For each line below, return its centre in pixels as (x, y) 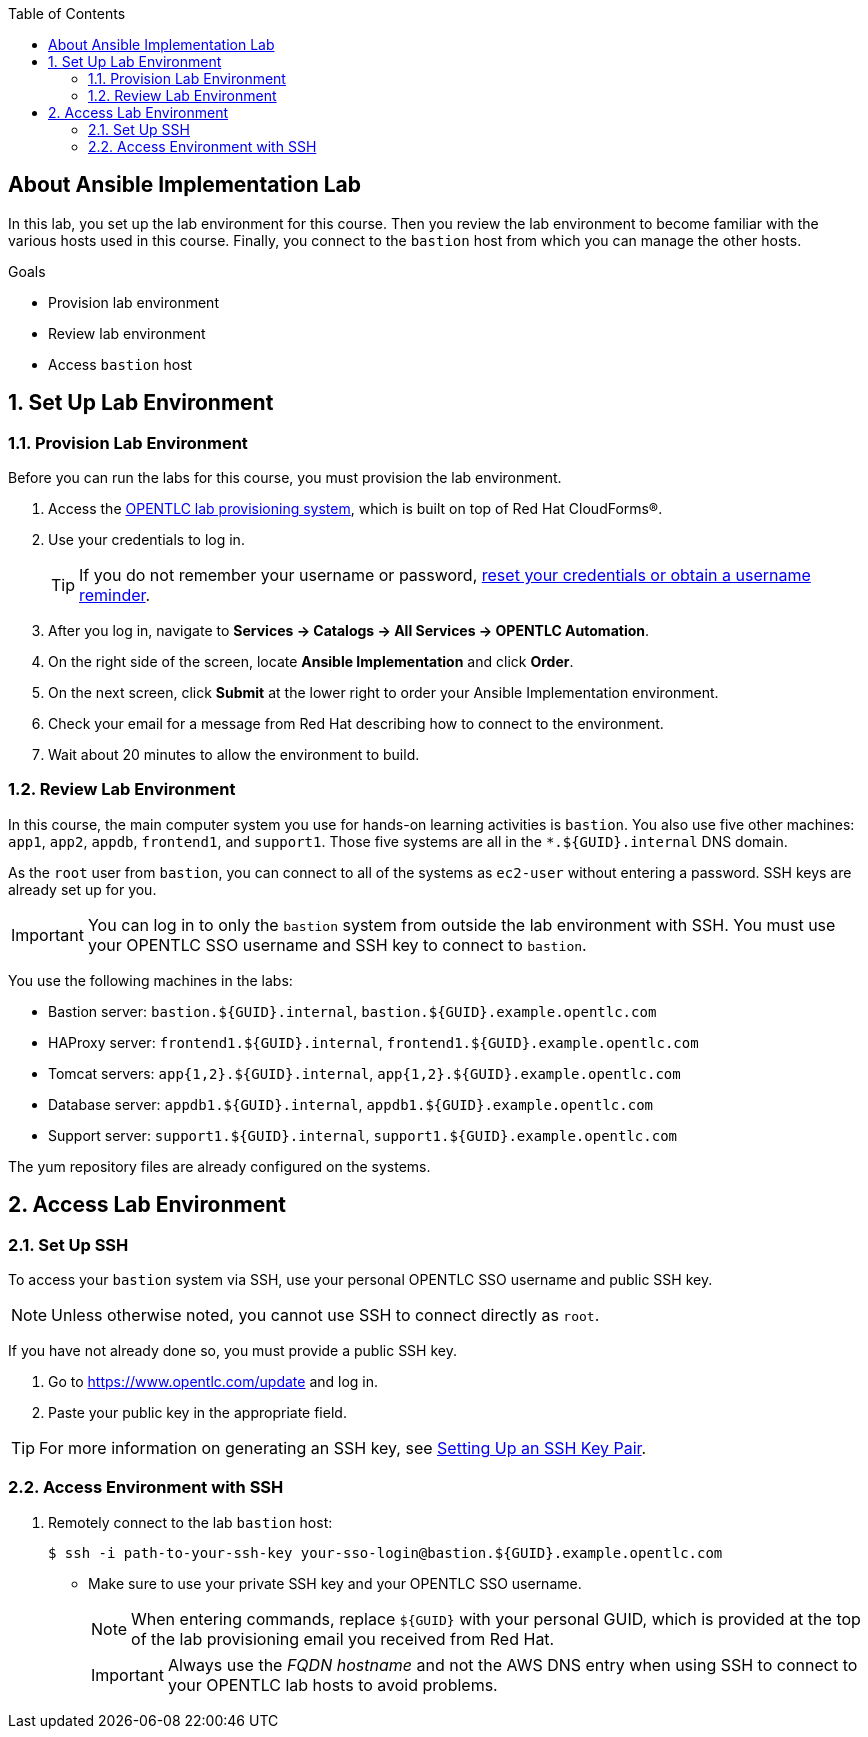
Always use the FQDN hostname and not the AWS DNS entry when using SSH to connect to (512, 1664)
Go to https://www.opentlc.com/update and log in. (213, 1382)
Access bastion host (120, 364)
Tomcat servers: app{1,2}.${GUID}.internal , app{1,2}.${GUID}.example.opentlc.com (364, 1073)
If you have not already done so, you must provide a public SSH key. (232, 1351)
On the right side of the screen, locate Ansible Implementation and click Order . (311, 662)
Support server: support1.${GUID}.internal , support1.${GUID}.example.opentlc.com (362, 1135)
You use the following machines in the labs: (150, 980)
